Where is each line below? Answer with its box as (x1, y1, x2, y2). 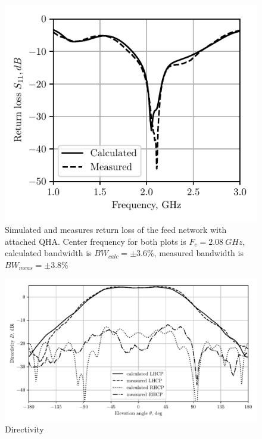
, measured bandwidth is (154, 247, 244, 259)
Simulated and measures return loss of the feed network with (5, 223, 227, 236)
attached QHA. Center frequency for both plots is (5, 235, 186, 247)
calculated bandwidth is (5, 247, 92, 259)
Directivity (5, 423, 44, 435)
